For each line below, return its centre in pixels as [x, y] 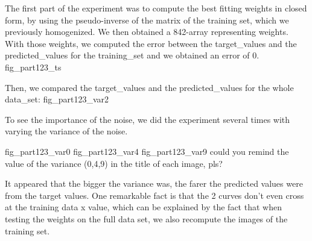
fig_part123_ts [33, 67]
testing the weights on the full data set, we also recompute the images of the [146, 218]
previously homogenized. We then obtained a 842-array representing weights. [147, 32]
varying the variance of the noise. [66, 131]
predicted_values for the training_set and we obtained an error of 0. [132, 55]
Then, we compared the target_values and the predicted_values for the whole [149, 87]
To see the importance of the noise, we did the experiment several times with [148, 119]
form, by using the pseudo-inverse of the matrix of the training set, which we [147, 20]
